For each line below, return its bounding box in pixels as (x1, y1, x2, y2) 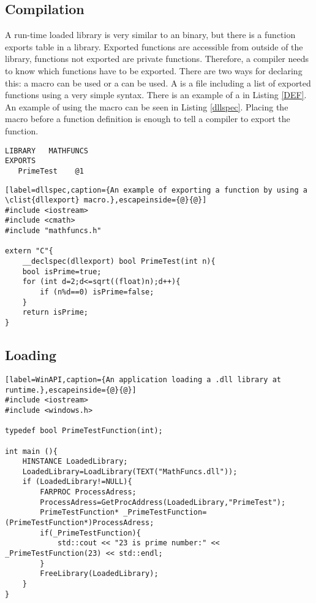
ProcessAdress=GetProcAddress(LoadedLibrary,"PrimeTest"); (40, 497, 286, 507)
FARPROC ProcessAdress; (40, 488, 137, 497)
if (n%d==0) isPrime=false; (40, 288, 154, 297)
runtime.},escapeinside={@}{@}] (5, 385, 137, 394)
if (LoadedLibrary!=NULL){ (22, 477, 132, 486)
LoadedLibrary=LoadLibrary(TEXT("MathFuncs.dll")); (22, 467, 238, 476)
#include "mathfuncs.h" (5, 226, 102, 236)
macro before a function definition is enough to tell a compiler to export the (5, 112, 290, 125)
